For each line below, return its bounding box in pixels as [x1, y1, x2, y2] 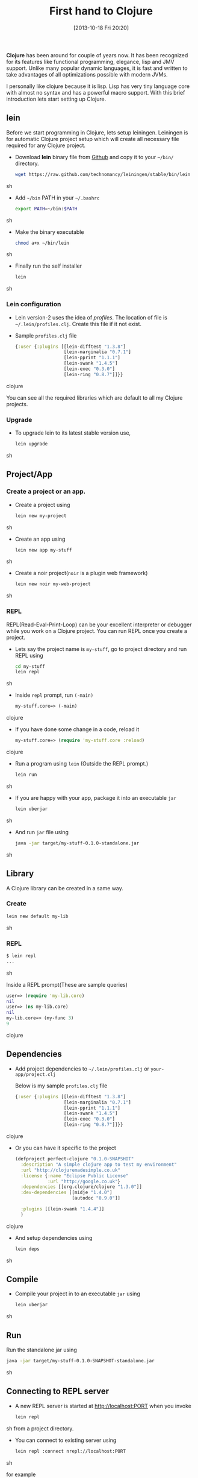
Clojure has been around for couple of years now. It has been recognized [6, 51, 188, 58]
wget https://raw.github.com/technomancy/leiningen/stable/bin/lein [14, 171, 191, 177]
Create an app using [14, 535, 66, 542]
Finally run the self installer [14, 262, 82, 269]
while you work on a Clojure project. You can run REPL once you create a [6, 627, 188, 634]
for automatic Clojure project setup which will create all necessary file [6, 135, 179, 142]
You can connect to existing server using [14, 1436, 117, 1444]
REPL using [14, 652, 43, 659]
